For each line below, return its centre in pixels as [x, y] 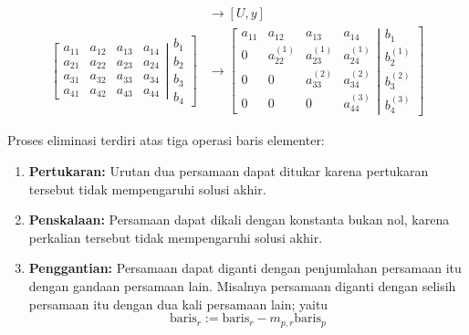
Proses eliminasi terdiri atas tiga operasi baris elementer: [166, 140]
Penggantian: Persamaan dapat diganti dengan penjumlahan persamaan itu [245, 268]
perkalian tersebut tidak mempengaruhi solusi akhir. [176, 237]
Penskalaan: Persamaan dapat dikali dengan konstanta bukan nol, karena [239, 220]
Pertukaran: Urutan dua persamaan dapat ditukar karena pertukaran [229, 170]
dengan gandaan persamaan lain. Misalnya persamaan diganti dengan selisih [242, 285]
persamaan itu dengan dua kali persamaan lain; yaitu [178, 304]
